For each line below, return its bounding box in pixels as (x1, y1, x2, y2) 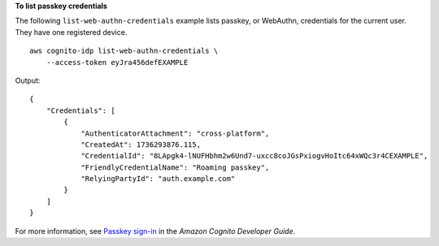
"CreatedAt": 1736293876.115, (80, 140, 202, 149)
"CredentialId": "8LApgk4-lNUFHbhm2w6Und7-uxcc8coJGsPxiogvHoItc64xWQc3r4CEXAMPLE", (80, 151, 428, 161)
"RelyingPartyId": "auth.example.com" (80, 175, 236, 183)
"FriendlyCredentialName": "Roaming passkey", (80, 162, 270, 172)
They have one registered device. (15, 27, 128, 37)
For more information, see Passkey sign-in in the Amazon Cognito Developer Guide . (15, 226, 296, 235)
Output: (15, 76, 41, 85)
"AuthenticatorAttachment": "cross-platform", (80, 128, 270, 138)
